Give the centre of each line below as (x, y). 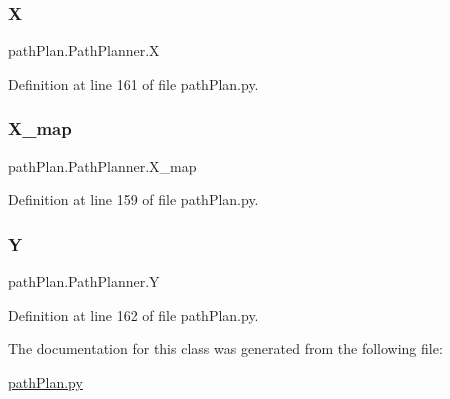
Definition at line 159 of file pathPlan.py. (133, 199)
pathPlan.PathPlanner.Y (84, 281)
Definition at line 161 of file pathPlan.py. (133, 83)
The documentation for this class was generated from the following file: (225, 348)
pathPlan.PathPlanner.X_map (102, 165)
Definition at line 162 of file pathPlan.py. (133, 314)
